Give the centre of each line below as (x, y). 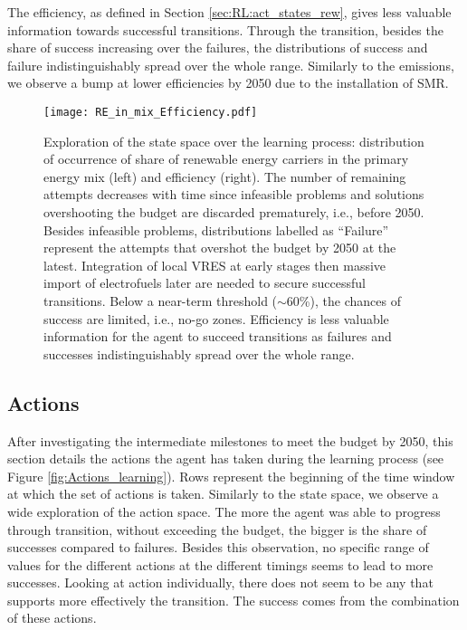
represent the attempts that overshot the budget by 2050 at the (220, 248)
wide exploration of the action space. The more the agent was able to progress (224, 511)
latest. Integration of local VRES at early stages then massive (215, 265)
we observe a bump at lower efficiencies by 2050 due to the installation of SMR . (228, 83)
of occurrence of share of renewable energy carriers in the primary (226, 159)
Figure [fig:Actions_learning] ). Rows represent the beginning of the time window (231, 476)
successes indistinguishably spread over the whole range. (199, 353)
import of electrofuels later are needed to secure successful (205, 283)
